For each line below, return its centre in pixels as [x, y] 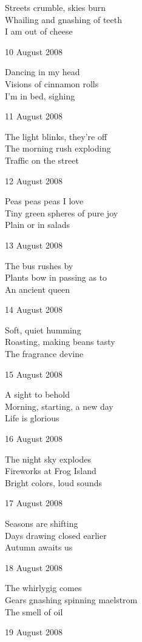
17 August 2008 [34, 503]
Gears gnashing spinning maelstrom [71, 599]
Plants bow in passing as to [56, 277]
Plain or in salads [37, 225]
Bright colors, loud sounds [53, 482]
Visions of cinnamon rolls [52, 83]
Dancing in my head [42, 72]
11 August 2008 [34, 116]
